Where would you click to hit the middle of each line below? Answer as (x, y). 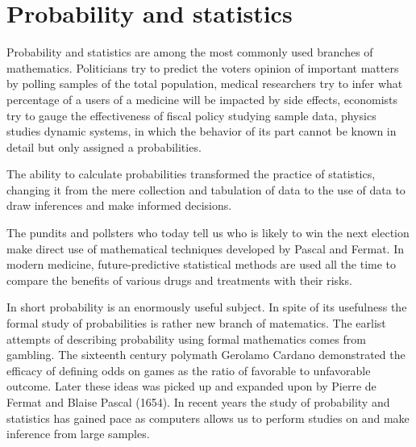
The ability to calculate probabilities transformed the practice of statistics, (191, 174)
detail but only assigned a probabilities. (104, 146)
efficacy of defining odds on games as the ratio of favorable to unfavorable (189, 370)
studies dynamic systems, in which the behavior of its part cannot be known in (202, 131)
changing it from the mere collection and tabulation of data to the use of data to (206, 189)
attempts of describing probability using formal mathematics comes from (186, 338)
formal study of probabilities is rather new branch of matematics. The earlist (196, 323)
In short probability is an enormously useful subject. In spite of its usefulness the (207, 307)
